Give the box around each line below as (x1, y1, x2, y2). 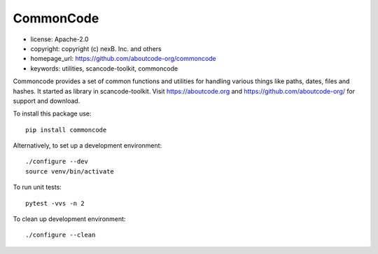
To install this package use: (13, 109, 92, 118)
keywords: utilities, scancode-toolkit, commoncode (30, 64, 178, 73)
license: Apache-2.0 (30, 35, 89, 43)
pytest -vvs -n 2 (25, 199, 85, 207)
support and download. (13, 97, 80, 105)
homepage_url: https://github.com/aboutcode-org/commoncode (30, 55, 216, 63)
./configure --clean (25, 231, 96, 239)
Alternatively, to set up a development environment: (13, 141, 162, 150)
